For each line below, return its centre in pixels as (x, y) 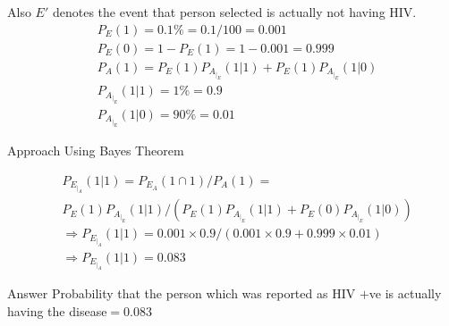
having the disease (57, 310)
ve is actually (405, 293)
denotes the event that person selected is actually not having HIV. (234, 12)
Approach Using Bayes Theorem (96, 150)
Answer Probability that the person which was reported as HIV (182, 293)
